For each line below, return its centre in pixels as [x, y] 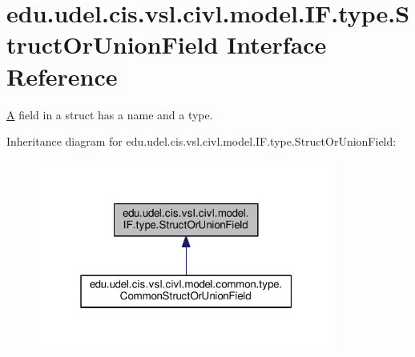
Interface [277, 44]
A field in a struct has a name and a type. [110, 114]
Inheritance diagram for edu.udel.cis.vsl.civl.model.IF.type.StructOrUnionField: [201, 141]
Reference [62, 76]
